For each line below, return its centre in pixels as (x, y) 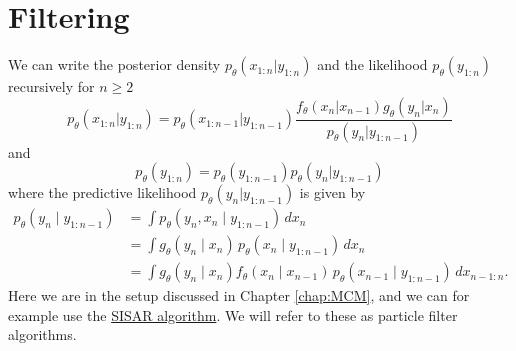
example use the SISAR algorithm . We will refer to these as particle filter (233, 314)
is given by (332, 192)
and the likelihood (372, 64)
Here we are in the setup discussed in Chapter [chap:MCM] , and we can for (239, 295)
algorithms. (42, 334)
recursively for (51, 86)
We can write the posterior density (114, 64)
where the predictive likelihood (102, 192)
